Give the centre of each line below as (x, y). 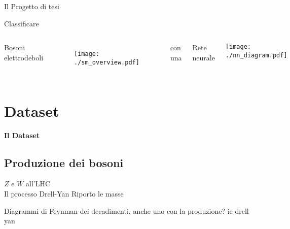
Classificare (22, 23)
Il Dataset (22, 135)
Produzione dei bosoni (64, 162)
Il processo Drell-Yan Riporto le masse (64, 194)
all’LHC (38, 184)
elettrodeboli (24, 57)
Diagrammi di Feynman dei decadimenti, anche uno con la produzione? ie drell (126, 210)
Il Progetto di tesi (32, 6)
